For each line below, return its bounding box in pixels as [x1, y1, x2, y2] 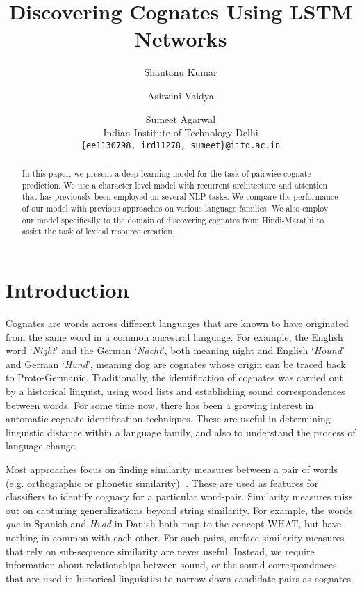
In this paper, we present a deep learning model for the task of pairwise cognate [22, 168, 311, 180]
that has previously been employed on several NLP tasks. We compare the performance [22, 191, 338, 202]
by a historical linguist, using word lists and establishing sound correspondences [6, 383, 345, 398]
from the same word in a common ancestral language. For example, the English [6, 329, 343, 344]
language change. [6, 438, 78, 453]
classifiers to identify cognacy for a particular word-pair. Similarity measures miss [6, 489, 353, 504]
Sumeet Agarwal [145, 111, 216, 126]
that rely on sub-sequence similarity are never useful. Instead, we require [6, 543, 315, 558]
